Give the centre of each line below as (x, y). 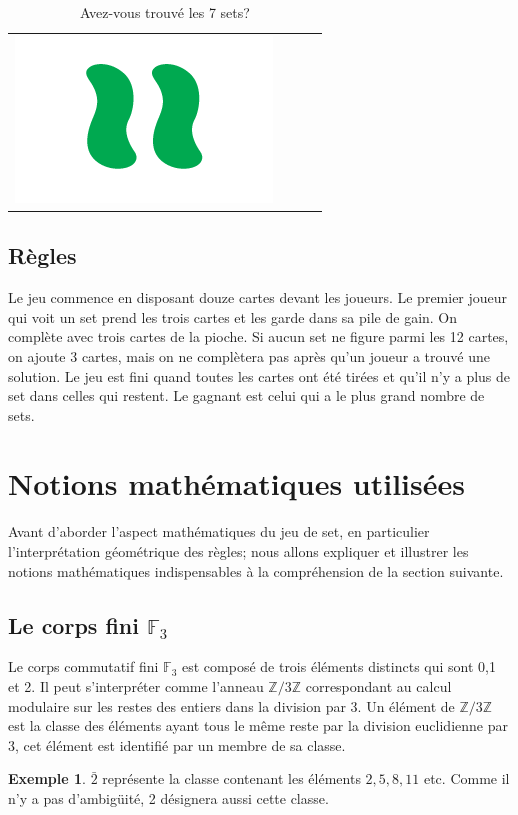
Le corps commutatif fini (83, 666)
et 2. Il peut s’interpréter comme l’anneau (136, 686)
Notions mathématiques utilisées (236, 483)
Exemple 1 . (47, 778)
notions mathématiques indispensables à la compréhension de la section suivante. (256, 570)
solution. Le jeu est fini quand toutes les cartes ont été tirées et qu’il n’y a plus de (259, 375)
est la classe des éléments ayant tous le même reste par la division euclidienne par (258, 725)
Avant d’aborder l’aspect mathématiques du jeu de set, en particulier (219, 531)
